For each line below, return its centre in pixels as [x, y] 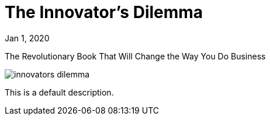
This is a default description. [59, 92]
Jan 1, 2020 [27, 38]
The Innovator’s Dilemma [104, 12]
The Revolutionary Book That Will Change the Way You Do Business [135, 56]
